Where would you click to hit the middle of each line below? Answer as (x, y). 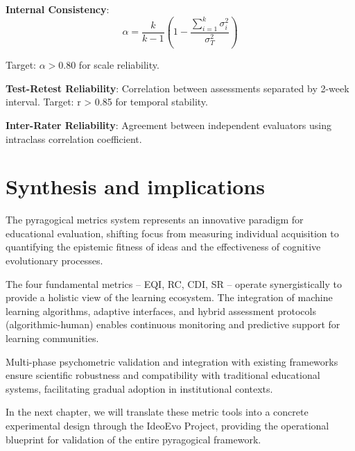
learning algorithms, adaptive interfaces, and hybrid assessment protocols (161, 310)
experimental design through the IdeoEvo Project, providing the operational (167, 425)
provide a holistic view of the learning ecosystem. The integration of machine (169, 297)
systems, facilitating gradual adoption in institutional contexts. (139, 388)
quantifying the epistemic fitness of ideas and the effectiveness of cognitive (163, 247)
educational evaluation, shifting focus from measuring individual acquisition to (172, 233)
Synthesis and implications (135, 186)
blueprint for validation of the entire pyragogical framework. (133, 439)
